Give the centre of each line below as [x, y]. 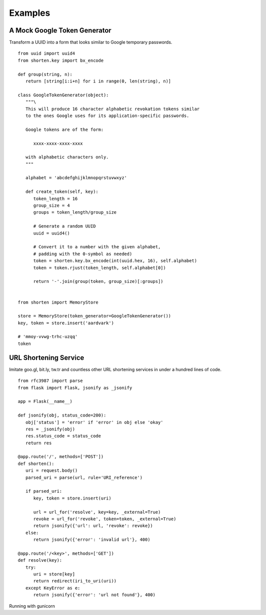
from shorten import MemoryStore [58, 302]
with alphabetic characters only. [67, 157]
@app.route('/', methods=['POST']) [61, 457]
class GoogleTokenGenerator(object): [64, 95]
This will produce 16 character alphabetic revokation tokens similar [113, 109]
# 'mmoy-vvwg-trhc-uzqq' [48, 337]
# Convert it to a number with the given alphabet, [97, 247]
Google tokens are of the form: [65, 129]
